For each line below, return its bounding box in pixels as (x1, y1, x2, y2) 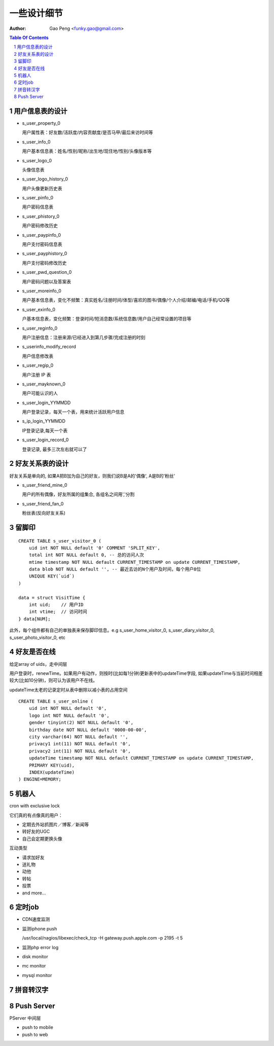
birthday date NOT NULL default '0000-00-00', (28, 727, 147, 733)
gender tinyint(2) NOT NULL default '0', (28, 720, 134, 726)
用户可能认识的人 (22, 390, 58, 396)
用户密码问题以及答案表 (22, 278, 71, 284)
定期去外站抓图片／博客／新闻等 (22, 821, 89, 827)
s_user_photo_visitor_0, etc (9, 634, 66, 640)
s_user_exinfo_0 (22, 306, 56, 312)
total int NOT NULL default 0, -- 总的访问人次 (28, 552, 144, 558)
